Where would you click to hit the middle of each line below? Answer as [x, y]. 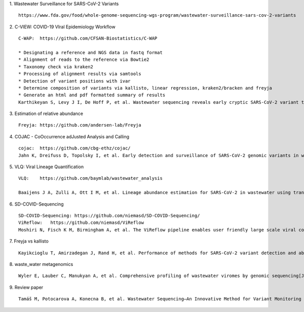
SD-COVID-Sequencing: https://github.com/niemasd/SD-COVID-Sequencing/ [109, 216]
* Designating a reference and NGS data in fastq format [91, 52]
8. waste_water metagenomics [41, 264]
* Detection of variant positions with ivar [75, 81]
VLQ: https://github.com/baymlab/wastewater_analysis [91, 178]
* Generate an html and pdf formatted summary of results [92, 95]
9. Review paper [26, 287]
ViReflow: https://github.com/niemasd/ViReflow [81, 223]
